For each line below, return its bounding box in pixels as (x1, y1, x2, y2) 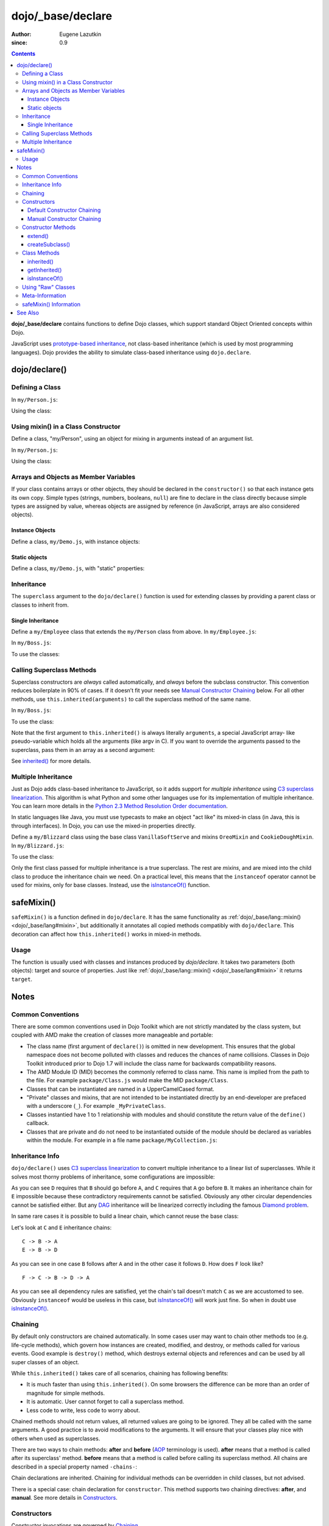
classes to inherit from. (11, 601, 69, 609)
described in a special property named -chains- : (11, 1463, 137, 1470)
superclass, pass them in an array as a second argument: (11, 746, 155, 753)
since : (11, 38, 27, 46)
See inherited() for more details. (11, 758, 91, 765)
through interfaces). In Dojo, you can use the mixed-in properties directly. (11, 822, 196, 830)
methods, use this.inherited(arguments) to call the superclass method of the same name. (11, 695, 251, 703)
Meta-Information (22, 292, 66, 299)
